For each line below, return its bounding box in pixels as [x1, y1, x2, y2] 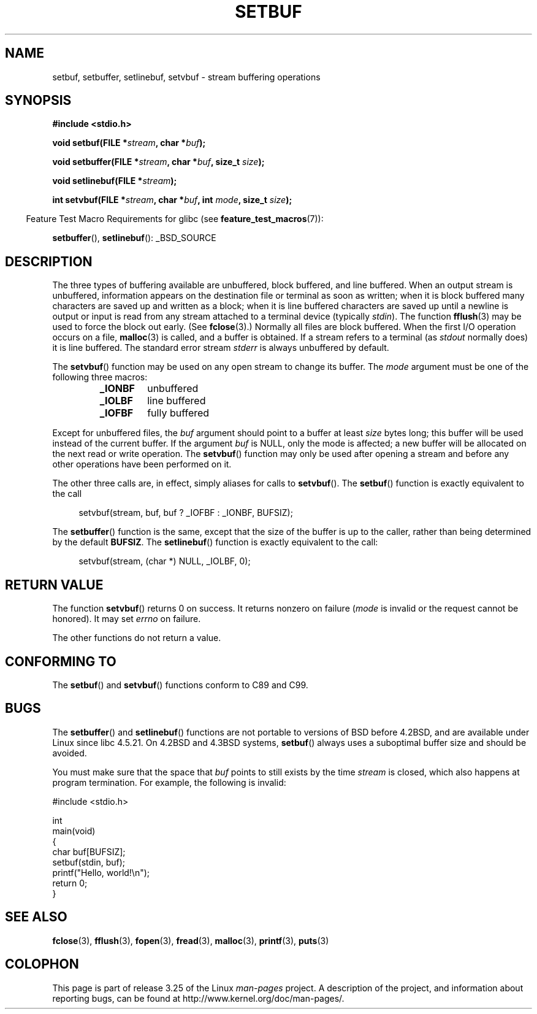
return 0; [52, 877, 88, 888]
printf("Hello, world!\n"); [52, 867, 150, 878]
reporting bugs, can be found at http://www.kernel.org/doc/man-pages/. [52, 993, 345, 1004]
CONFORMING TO [5, 653, 116, 669]
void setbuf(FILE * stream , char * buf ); [52, 137, 206, 148]
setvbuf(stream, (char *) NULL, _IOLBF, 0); [78, 556, 251, 567]
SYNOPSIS [5, 93, 72, 109]
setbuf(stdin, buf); [52, 856, 126, 867]
